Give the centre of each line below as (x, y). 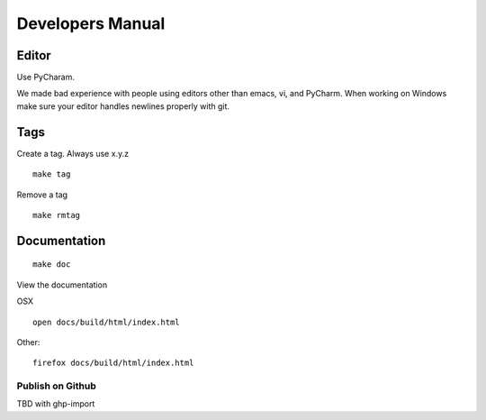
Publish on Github (56, 386)
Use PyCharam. (46, 78)
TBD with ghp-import (56, 404)
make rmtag (57, 215)
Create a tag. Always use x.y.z (73, 153)
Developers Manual (91, 23)
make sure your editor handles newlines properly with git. (123, 106)
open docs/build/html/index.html (106, 322)
